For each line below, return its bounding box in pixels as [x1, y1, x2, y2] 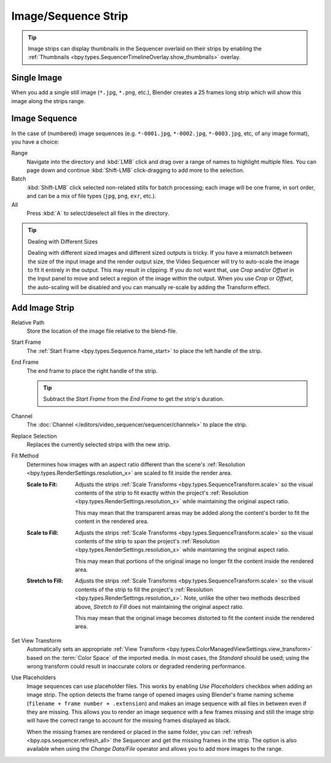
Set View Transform [11, 637, 61, 644]
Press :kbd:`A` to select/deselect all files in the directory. [26, 209, 170, 217]
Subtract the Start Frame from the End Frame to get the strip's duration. [43, 395, 224, 403]
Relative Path [11, 319, 45, 326]
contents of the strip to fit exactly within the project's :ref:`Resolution [75, 489, 249, 497]
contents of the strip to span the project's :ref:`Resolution [75, 537, 220, 544]
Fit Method [11, 452, 39, 460]
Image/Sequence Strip [11, 9, 129, 23]
